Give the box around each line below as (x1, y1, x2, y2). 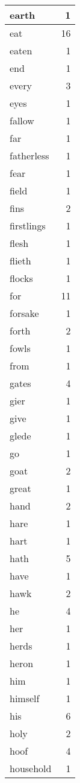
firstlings (10, 219, 46, 232)
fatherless (10, 149, 49, 162)
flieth (10, 254, 31, 267)
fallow (10, 113, 34, 127)
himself (10, 691, 40, 705)
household (10, 761, 52, 775)
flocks (10, 271, 33, 285)
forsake (10, 306, 39, 320)
